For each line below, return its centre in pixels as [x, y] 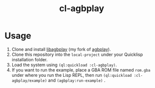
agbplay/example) [29, 81]
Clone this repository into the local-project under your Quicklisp [77, 54]
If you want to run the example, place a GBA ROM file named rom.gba [81, 70]
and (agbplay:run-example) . [77, 80]
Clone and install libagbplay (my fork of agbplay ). [61, 49]
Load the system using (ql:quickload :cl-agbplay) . [64, 65]
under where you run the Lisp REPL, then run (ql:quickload [72, 75]
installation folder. [30, 59]
